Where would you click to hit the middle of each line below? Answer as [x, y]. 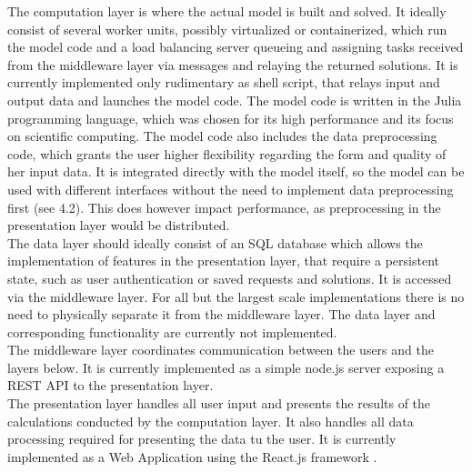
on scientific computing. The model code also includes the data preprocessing [222, 136]
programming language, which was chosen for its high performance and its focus [231, 118]
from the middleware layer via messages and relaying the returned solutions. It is [233, 64]
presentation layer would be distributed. [119, 225]
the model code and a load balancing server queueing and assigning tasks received [236, 47]
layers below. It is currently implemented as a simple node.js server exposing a [226, 367]
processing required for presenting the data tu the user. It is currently [202, 439]
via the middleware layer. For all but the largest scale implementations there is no [236, 296]
